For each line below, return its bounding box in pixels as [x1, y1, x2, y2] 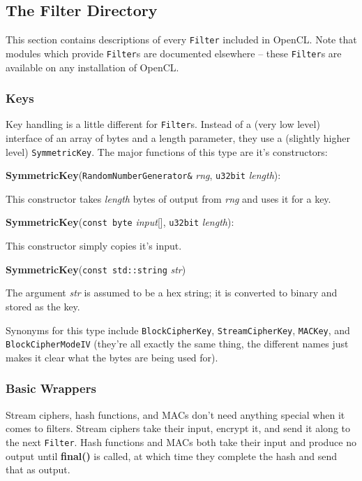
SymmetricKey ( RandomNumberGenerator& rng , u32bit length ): [6, 168, 281, 182]
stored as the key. [6, 299, 80, 313]
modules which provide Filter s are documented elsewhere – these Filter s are [6, 45, 342, 60]
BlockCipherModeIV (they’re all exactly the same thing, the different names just [6, 336, 349, 351]
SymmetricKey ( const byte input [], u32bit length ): [6, 215, 234, 229]
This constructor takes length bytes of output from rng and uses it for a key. [6, 191, 331, 206]
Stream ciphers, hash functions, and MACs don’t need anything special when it [6, 407, 345, 422]
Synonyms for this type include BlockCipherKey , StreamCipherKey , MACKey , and [6, 322, 350, 337]
